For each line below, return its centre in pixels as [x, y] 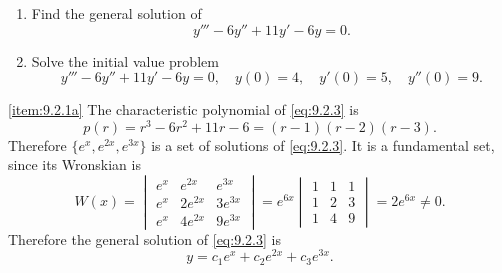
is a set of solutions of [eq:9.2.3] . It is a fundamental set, [323, 144]
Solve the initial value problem [125, 60]
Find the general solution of [116, 13]
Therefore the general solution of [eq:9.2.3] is [144, 238]
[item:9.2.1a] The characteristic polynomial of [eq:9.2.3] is [183, 109]
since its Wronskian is [74, 164]
